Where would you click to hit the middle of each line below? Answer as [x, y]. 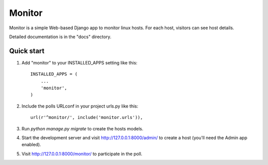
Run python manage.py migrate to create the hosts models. [82, 128]
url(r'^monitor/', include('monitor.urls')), [87, 117]
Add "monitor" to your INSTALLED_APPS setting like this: [79, 62]
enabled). [32, 145]
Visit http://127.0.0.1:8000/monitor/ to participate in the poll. [82, 154]
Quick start [27, 51]
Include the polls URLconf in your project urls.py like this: [80, 106]
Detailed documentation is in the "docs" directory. [60, 37]
